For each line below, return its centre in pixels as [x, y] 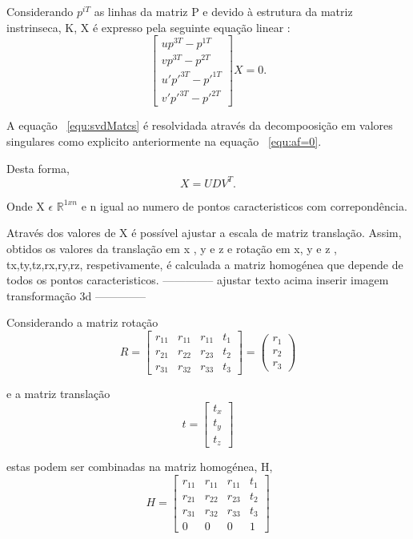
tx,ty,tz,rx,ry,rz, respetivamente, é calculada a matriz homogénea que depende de [205, 264]
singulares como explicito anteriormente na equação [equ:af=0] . [164, 141]
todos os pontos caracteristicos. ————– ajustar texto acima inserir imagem [198, 280]
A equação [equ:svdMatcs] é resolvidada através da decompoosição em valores [200, 125]
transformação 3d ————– [76, 295]
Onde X [26, 205]
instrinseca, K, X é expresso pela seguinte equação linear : [148, 27]
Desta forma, [38, 168]
